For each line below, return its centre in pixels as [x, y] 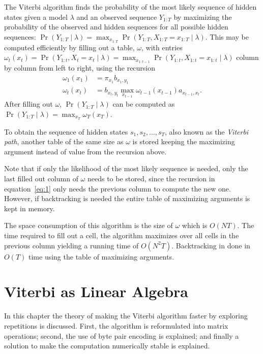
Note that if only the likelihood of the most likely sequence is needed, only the [126, 168]
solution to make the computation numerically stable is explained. [107, 346]
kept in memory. [30, 208]
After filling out [28, 104]
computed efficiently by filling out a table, [69, 47]
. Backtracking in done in [211, 245]
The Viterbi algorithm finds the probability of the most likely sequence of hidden [130, 7]
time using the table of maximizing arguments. [101, 256]
